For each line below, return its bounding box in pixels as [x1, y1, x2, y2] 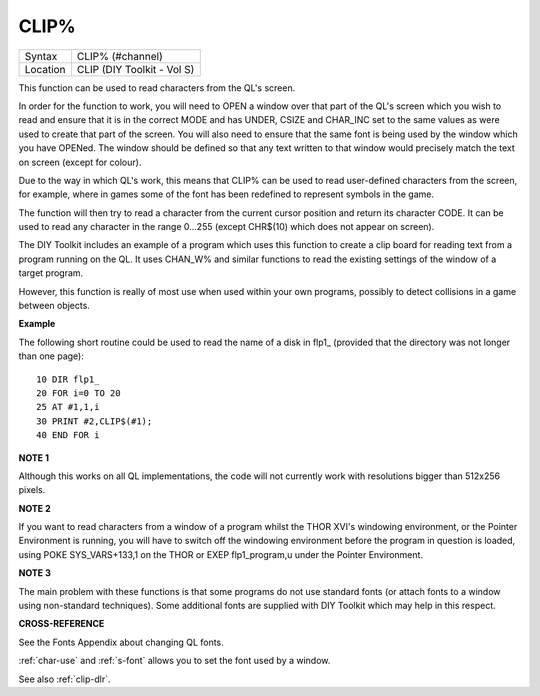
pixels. [18, 484, 46, 496]
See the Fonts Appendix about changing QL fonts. [18, 636, 224, 648]
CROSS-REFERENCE [18, 618, 105, 630]
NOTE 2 [18, 502, 51, 514]
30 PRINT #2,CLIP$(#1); [36, 415, 153, 427]
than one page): [18, 350, 84, 362]
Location [24, 62, 66, 76]
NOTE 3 [18, 567, 52, 579]
